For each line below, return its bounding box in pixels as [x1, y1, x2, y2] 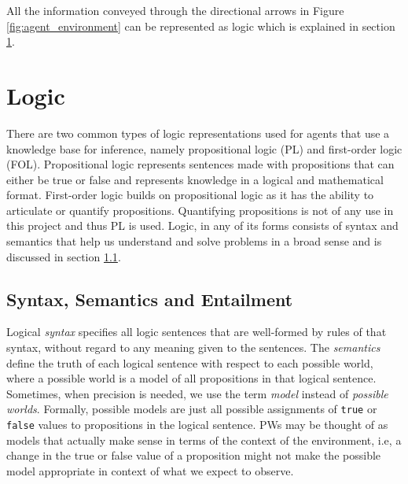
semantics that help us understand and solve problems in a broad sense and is [6, 233, 382, 249]
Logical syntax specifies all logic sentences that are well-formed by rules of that [6, 323, 387, 340]
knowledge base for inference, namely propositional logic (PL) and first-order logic [6, 140, 402, 157]
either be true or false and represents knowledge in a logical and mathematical [6, 171, 384, 187]
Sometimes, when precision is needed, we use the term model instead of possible [6, 385, 388, 401]
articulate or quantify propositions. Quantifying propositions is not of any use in [6, 201, 394, 218]
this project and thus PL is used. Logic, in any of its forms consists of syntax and [6, 217, 399, 234]
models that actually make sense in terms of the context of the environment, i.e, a [6, 431, 402, 448]
